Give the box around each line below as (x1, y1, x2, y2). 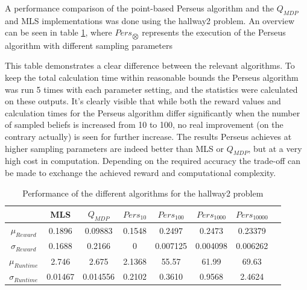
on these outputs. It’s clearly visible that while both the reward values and (5, 95, 281, 107)
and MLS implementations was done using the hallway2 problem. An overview (5, 14, 295, 27)
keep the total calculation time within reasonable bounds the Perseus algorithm (5, 71, 299, 84)
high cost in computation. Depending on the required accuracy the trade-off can (5, 154, 301, 167)
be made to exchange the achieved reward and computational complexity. (5, 166, 276, 178)
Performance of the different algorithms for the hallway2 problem (22, 186, 264, 199)
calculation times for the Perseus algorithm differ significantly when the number (5, 106, 300, 119)
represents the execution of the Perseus (142, 26, 286, 39)
